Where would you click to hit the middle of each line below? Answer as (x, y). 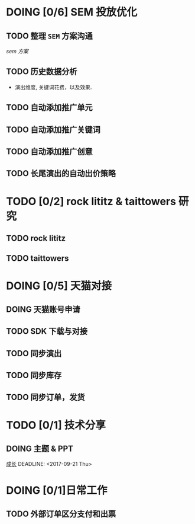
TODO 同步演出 (34, 353)
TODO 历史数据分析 (42, 72)
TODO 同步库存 (34, 376)
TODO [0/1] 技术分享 (56, 425)
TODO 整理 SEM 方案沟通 (50, 36)
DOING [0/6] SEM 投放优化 (72, 12)
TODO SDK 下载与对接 (47, 332)
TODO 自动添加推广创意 (49, 151)
